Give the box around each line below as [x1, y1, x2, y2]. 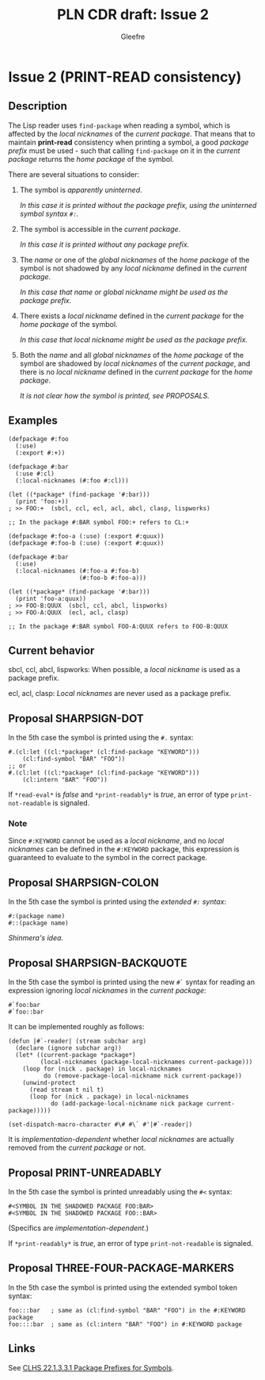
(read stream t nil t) [28, 1086, 104, 1094]
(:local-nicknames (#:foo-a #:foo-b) [15, 567, 140, 575]
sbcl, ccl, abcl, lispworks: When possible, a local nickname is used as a [8, 665, 240, 675]
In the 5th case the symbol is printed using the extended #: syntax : [8, 897, 227, 906]
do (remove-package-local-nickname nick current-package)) [43, 1072, 243, 1080]
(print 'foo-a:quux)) [15, 594, 87, 602]
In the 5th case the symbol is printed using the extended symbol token [8, 1282, 237, 1292]
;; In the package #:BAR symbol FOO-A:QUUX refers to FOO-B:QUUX [8, 622, 228, 630]
